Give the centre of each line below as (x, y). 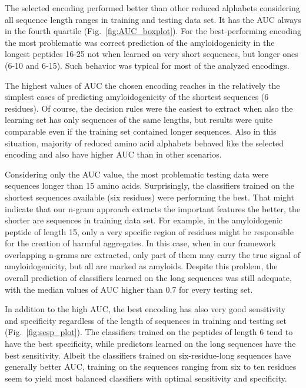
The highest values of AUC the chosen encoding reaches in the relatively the (142, 85)
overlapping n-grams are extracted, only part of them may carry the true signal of (153, 254)
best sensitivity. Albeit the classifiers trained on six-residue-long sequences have (148, 355)
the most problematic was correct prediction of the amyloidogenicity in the (140, 42)
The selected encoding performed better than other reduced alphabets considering (152, 8)
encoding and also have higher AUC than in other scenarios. (113, 154)
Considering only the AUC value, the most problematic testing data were (137, 174)
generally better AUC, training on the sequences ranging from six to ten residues (151, 367)
